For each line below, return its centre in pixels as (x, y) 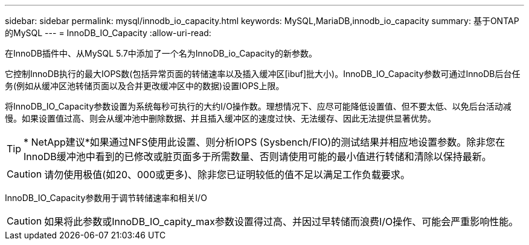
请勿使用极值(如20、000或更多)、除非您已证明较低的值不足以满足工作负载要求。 (227, 175)
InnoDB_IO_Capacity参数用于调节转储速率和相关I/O (106, 198)
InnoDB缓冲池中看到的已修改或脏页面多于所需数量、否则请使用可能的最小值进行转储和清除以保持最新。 (258, 157)
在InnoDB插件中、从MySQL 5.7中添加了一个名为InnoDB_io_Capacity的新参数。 (161, 53)
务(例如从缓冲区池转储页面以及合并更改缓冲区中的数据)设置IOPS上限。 (145, 86)
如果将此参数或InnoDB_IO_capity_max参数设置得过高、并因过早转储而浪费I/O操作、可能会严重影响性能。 (281, 222)
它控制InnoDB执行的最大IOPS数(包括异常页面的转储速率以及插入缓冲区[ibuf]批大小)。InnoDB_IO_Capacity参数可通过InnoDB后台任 (263, 74)
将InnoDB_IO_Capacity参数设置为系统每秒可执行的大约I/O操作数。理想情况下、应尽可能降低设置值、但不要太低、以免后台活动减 (258, 106)
